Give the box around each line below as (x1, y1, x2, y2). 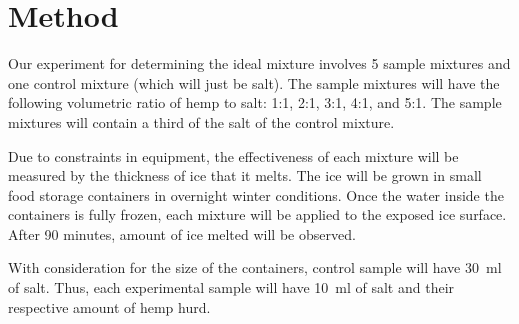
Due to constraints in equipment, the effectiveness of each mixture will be (8, 145, 459, 166)
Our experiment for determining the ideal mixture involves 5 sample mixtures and (8, 53, 511, 74)
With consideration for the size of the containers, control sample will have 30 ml (8, 257, 502, 278)
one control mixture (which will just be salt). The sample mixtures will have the (8, 72, 500, 93)
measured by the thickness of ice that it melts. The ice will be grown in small (8, 165, 482, 186)
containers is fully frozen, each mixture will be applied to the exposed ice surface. (8, 204, 507, 225)
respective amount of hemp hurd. (8, 296, 211, 317)
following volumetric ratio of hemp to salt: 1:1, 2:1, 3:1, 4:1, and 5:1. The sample (8, 92, 502, 113)
